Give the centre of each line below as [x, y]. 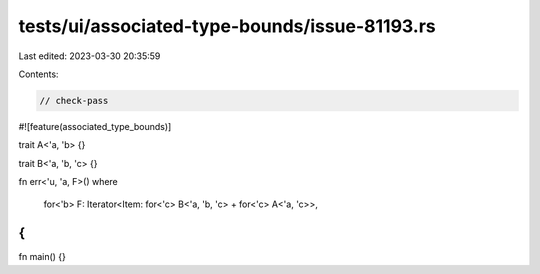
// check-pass [74, 100]
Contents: [38, 74]
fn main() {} [42, 257]
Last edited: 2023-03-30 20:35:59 [89, 56]
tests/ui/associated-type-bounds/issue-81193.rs [227, 26]
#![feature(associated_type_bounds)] [95, 126]
